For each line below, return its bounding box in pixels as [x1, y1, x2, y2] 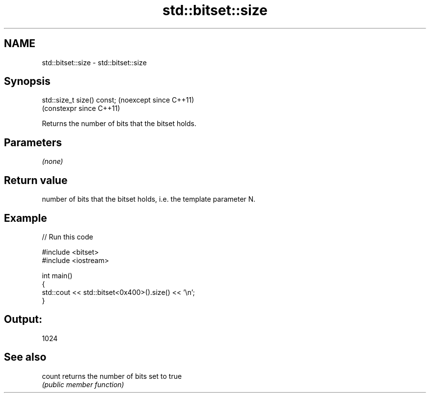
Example [4, 212, 47, 224]
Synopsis [4, 75, 51, 88]
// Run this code [42, 232, 93, 241]
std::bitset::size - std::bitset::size [42, 58, 147, 67]
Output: [4, 313, 42, 326]
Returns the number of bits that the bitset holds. [42, 119, 196, 128]
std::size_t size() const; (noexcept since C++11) [42, 96, 194, 105]
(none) [42, 157, 63, 166]
